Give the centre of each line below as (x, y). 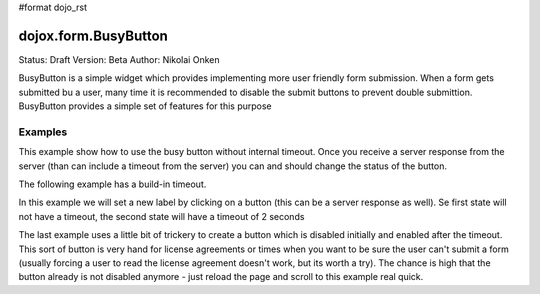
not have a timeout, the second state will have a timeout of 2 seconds (161, 216)
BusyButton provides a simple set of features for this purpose (145, 106)
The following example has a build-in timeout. (112, 184)
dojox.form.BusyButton (93, 35)
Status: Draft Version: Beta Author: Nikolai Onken (119, 59)
